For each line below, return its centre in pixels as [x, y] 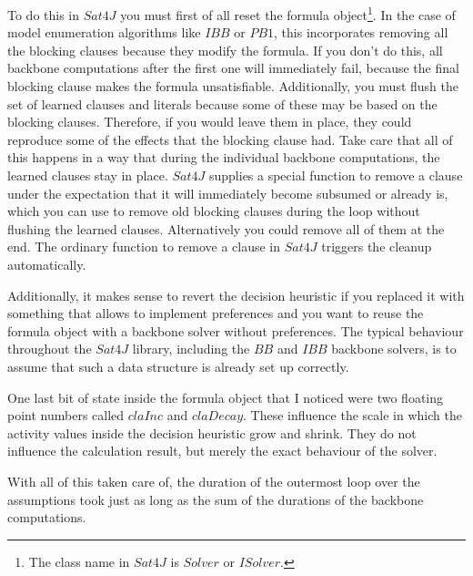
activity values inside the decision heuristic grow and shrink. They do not [212, 432]
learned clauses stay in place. [88, 175]
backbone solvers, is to [394, 349]
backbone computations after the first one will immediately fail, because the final [233, 68]
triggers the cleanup [377, 247]
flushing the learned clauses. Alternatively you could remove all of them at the [226, 228]
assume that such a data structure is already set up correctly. [178, 366]
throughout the [50, 349]
